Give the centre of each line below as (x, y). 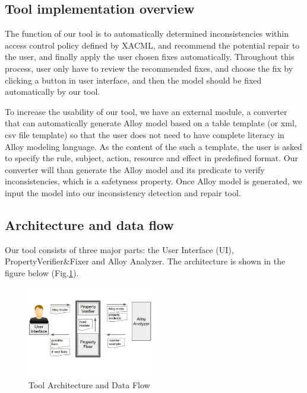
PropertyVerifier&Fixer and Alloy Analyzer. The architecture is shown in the (145, 261)
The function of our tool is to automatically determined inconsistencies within (147, 33)
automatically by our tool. (53, 92)
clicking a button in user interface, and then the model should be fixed (133, 80)
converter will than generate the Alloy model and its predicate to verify (135, 169)
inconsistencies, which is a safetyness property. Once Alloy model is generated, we (153, 181)
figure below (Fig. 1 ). (42, 272)
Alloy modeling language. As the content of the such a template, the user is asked (153, 146)
